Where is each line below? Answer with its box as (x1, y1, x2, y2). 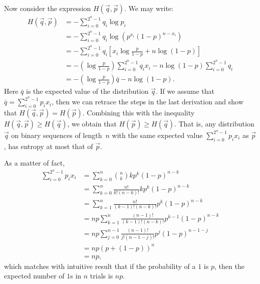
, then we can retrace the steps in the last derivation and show (52, 96, 243, 107)
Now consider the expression (4, 3, 91, 13)
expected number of (4, 270, 65, 281)
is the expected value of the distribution (26, 86, 149, 96)
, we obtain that (67, 118, 117, 128)
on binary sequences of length (11, 129, 102, 140)
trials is (90, 270, 113, 281)
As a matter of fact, (4, 158, 65, 168)
